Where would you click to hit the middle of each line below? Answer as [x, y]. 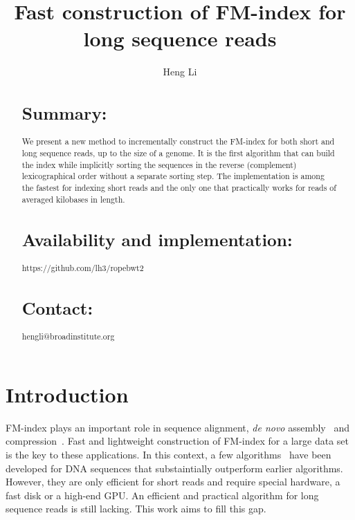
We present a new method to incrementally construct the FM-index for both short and [178, 141]
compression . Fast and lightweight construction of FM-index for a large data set [177, 441]
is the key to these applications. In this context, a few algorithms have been [169, 454]
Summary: [64, 113]
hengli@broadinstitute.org [68, 336]
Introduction [67, 394]
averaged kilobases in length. [73, 199]
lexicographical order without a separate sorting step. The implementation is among [173, 176]
